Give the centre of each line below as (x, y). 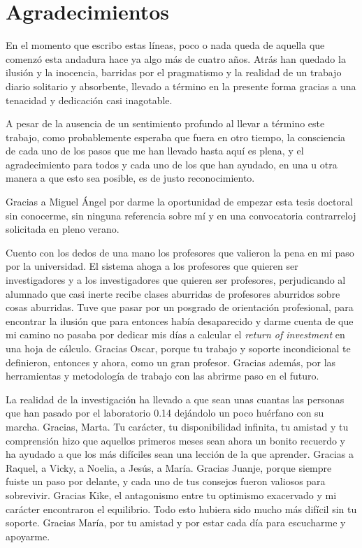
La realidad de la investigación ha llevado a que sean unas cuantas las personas (175, 399)
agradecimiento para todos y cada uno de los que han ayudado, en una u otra (172, 164)
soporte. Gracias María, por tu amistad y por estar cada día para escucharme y (176, 522)
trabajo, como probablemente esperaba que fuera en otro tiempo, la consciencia (176, 137)
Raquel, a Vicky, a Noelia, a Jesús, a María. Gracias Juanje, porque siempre (169, 467)
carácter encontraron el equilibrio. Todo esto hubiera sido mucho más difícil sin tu (181, 509)
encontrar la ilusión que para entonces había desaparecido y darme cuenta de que (180, 320)
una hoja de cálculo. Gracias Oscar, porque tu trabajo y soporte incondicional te (178, 348)
